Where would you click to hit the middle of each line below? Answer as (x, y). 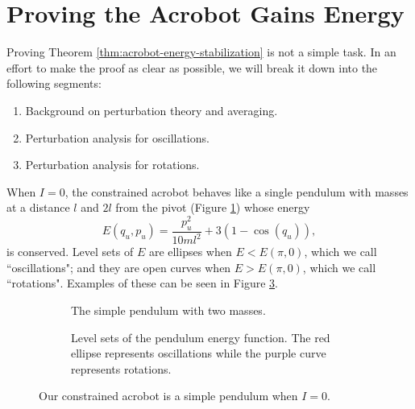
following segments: (54, 83)
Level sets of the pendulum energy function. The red (201, 337)
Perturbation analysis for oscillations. (117, 137)
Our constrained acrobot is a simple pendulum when (168, 396)
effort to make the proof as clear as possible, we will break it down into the (192, 67)
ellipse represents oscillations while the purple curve (199, 353)
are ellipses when (190, 252)
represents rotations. (121, 368)
